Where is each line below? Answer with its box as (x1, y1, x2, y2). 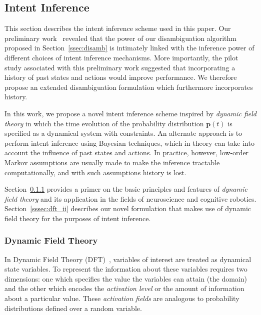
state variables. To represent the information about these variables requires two (4, 264, 247, 274)
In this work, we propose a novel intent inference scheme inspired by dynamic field (4, 108, 256, 118)
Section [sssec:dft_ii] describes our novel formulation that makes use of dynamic (4, 203, 251, 214)
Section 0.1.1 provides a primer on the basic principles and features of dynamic (4, 184, 247, 194)
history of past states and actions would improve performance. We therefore (4, 72, 237, 82)
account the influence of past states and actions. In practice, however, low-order (4, 147, 249, 158)
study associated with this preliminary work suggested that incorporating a (4, 62, 235, 72)
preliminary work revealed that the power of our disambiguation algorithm (4, 32, 236, 43)
